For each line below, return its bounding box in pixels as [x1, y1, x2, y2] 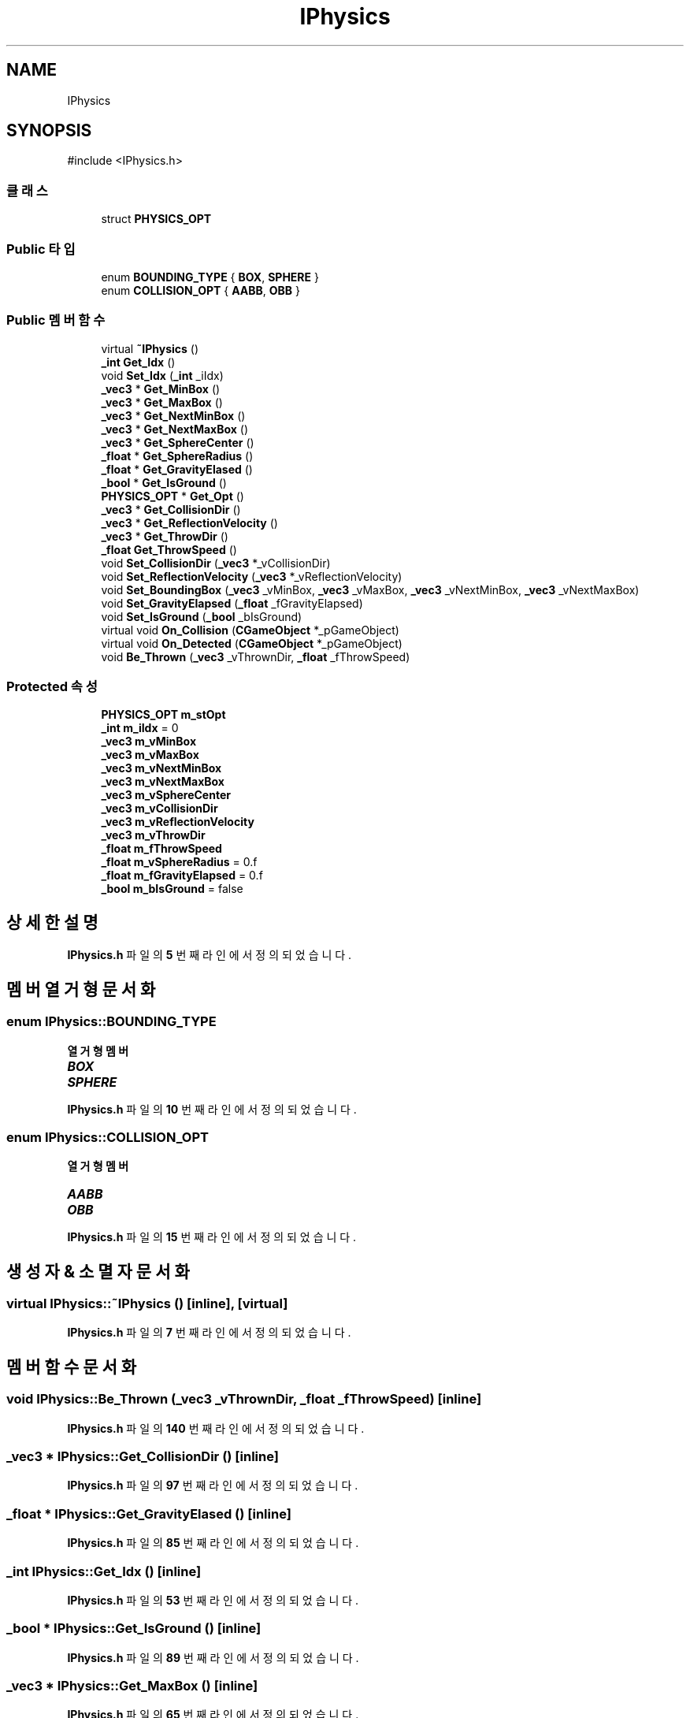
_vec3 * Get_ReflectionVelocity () [101, 515, 278, 530]
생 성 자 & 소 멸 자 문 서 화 [6, 1261, 190, 1281]
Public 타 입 [6, 240, 76, 257]
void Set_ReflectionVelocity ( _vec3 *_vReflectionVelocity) [101, 569, 402, 583]
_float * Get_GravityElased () [101, 462, 253, 476]
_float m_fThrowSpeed [101, 842, 222, 856]
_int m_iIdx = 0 [101, 721, 179, 735]
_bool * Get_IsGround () [101, 475, 227, 489]
